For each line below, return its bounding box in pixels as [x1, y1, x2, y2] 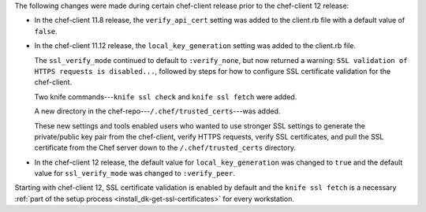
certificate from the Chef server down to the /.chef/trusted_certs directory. [34, 143, 296, 153]
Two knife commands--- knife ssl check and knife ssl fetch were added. [34, 91, 297, 102]
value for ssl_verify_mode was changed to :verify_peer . [34, 169, 236, 178]
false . [34, 26, 58, 35]
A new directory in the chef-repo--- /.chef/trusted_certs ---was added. [34, 106, 281, 116]
